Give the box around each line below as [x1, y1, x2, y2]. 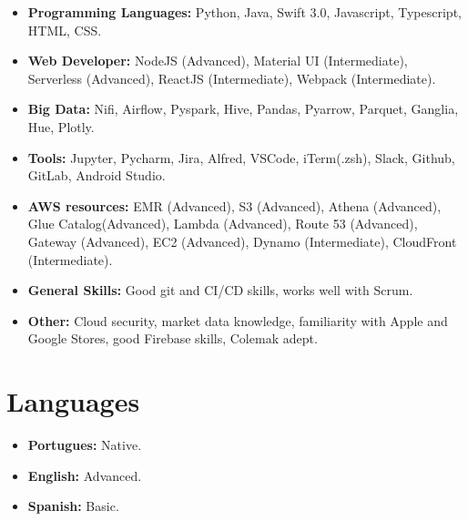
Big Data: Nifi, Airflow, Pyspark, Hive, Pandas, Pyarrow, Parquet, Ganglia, [27, 99, 459, 118]
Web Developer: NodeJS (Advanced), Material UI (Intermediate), [27, 51, 408, 70]
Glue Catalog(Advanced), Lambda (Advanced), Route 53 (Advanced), [27, 214, 418, 233]
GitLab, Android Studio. [27, 166, 166, 185]
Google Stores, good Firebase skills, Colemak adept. [27, 329, 318, 348]
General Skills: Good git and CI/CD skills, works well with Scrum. [27, 281, 413, 300]
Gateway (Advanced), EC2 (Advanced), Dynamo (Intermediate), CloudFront [27, 231, 457, 250]
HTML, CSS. [27, 20, 102, 39]
